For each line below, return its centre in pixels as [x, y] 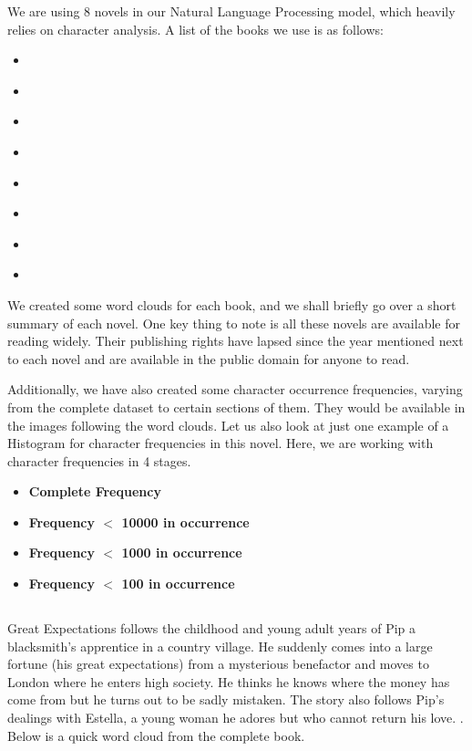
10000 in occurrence [185, 522]
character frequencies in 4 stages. [99, 460]
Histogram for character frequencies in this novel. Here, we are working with [221, 443]
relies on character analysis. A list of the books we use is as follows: [195, 29]
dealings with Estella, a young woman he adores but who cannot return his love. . [236, 718]
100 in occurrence [178, 584]
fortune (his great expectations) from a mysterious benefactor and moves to [218, 664]
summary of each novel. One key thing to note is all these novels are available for [234, 323]
